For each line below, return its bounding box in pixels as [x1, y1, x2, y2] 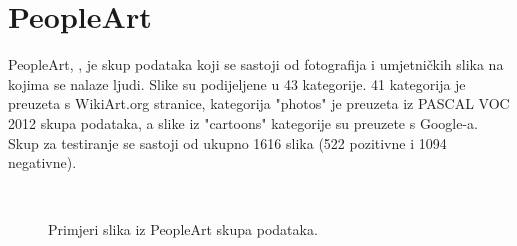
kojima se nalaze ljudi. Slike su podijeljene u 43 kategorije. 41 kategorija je [8, 73, 466, 94]
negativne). [8, 152, 77, 173]
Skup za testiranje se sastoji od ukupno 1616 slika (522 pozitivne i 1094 [8, 132, 447, 153]
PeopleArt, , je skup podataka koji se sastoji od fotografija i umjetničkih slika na [8, 54, 504, 75]
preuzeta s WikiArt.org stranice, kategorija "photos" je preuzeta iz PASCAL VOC [8, 93, 510, 114]
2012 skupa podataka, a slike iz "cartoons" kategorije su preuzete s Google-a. [8, 112, 478, 133]
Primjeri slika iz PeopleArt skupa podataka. [48, 219, 318, 240]
